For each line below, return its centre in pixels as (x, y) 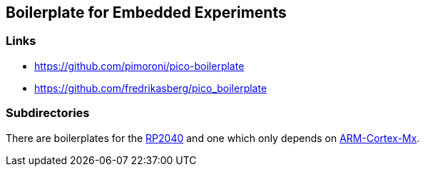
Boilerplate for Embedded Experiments (146, 12)
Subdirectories (48, 113)
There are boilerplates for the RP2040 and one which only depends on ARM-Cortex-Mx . (213, 138)
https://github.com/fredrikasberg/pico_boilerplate (151, 88)
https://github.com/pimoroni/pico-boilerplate (139, 66)
